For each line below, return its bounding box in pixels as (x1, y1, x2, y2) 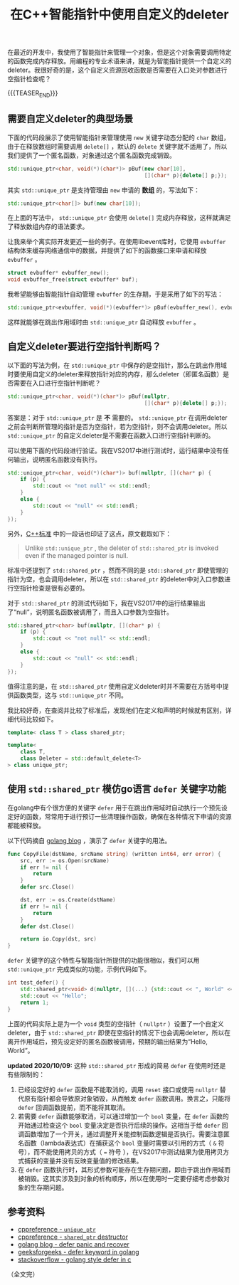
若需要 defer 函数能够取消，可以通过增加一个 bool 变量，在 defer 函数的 (17, 1111, 229, 1121)
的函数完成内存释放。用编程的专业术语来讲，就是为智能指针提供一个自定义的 (7, 57, 232, 65)
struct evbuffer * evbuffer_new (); (7, 270, 110, 277)
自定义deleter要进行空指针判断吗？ (7, 341, 161, 353)
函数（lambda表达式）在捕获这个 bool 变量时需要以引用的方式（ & (23, 1138, 217, 1147)
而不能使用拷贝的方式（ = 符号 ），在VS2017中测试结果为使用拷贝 (33, 1147, 223, 1156)
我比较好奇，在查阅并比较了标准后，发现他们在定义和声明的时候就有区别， (7, 706, 225, 714)
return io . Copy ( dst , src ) (20, 936, 97, 943)
